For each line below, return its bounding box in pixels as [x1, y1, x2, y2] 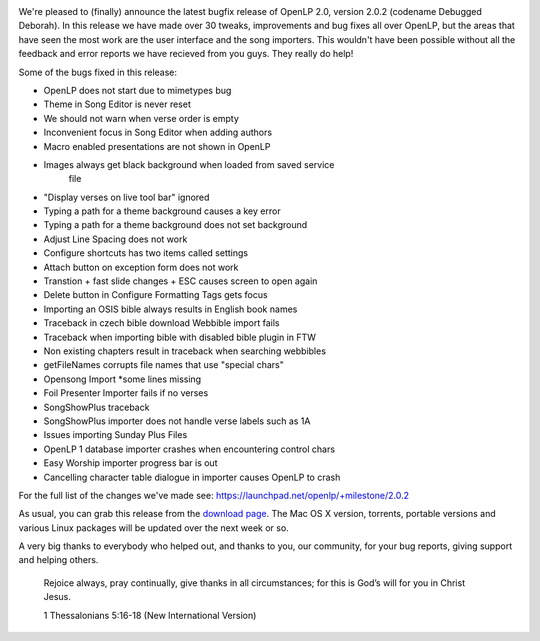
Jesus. [43, 591, 72, 603]
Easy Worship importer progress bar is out [43, 457, 218, 469]
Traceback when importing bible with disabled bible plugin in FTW [43, 331, 317, 343]
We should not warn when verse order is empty [43, 112, 240, 124]
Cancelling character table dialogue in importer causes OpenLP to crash [43, 471, 341, 483]
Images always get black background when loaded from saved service [43, 158, 335, 170]
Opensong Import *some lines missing [43, 373, 202, 385]
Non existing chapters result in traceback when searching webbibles [43, 345, 327, 357]
